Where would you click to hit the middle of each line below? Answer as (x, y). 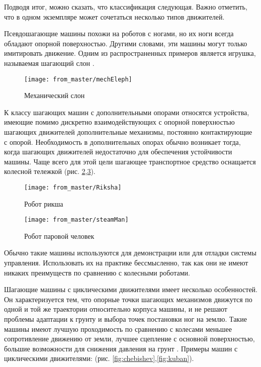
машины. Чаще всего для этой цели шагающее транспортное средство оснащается (130, 161)
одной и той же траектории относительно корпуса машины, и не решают (116, 309)
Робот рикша (44, 203)
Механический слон (55, 95)
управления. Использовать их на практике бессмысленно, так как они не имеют (126, 263)
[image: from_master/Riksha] (73, 187)
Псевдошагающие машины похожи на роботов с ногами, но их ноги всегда (119, 33)
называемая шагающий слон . (49, 63)
